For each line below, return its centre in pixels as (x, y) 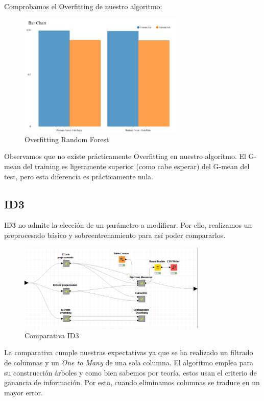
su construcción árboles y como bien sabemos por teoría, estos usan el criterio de (130, 372)
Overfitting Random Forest (67, 139)
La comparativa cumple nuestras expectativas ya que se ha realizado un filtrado (129, 352)
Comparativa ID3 (52, 335)
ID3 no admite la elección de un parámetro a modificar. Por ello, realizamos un (128, 225)
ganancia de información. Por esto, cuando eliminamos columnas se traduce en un (132, 382)
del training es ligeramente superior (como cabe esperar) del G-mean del (136, 166)
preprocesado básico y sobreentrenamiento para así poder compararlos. (115, 235)
